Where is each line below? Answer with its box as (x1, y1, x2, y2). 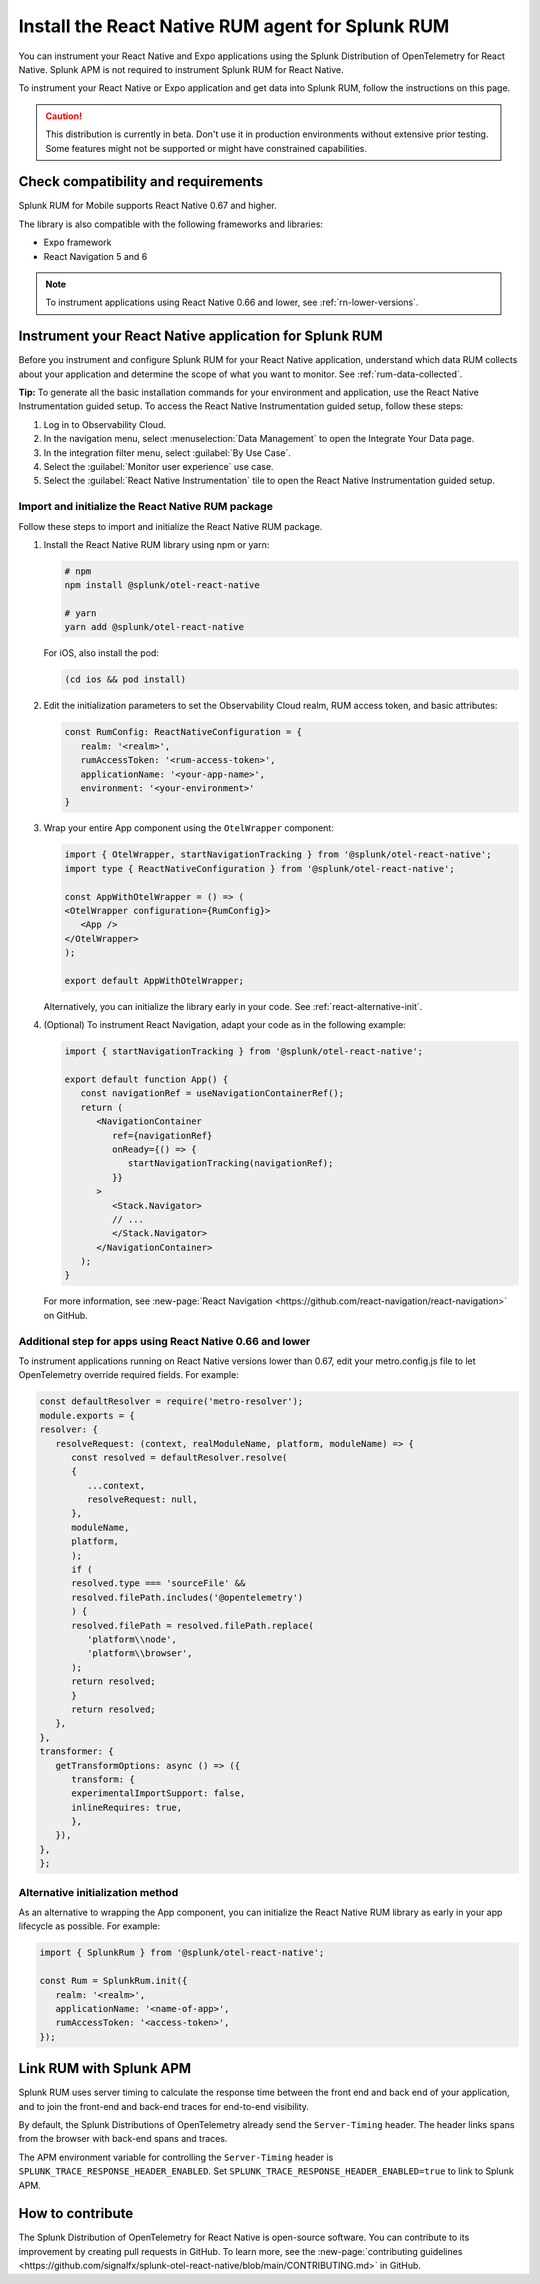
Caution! (45, 110, 83, 122)
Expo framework (43, 236, 112, 249)
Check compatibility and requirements (18, 173, 264, 190)
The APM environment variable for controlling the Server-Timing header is (18, 2151, 334, 2163)
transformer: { (39, 1746, 114, 1757)
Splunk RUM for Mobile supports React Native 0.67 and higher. (18, 200, 277, 212)
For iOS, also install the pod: (43, 647, 160, 659)
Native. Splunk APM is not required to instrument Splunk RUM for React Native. (18, 63, 344, 75)
